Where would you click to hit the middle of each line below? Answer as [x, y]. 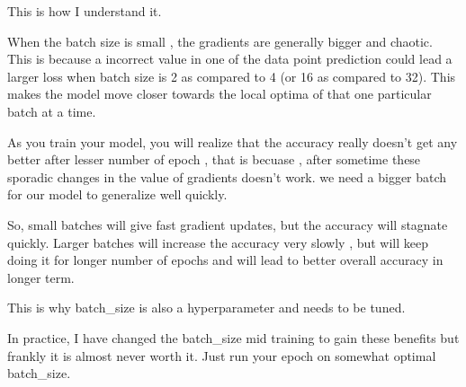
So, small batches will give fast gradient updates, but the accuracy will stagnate [228, 224]
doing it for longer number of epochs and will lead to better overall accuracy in [225, 260]
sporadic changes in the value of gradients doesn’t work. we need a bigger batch [227, 176]
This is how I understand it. [85, 11]
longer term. [41, 277]
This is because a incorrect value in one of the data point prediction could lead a [230, 59]
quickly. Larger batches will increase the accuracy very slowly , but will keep [218, 242]
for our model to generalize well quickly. [117, 194]
